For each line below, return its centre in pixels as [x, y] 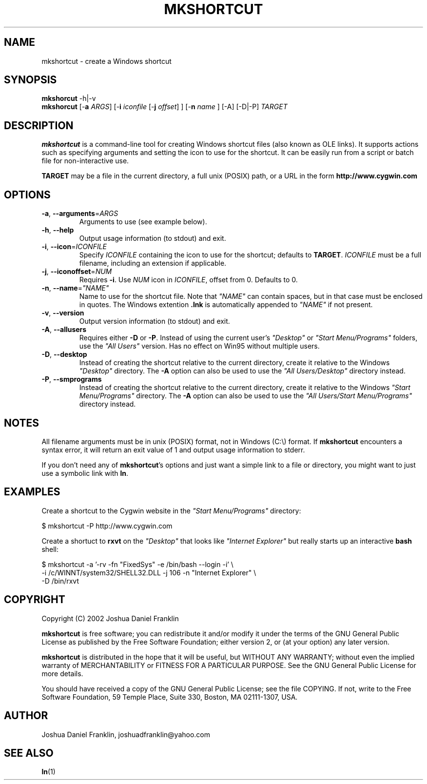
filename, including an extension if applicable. [153, 263]
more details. [62, 673]
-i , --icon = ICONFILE [74, 247]
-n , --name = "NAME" [75, 288]
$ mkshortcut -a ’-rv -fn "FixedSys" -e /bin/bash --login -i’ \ [137, 564]
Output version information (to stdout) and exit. [155, 321]
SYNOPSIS [30, 80]
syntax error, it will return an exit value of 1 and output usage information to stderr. [173, 450]
